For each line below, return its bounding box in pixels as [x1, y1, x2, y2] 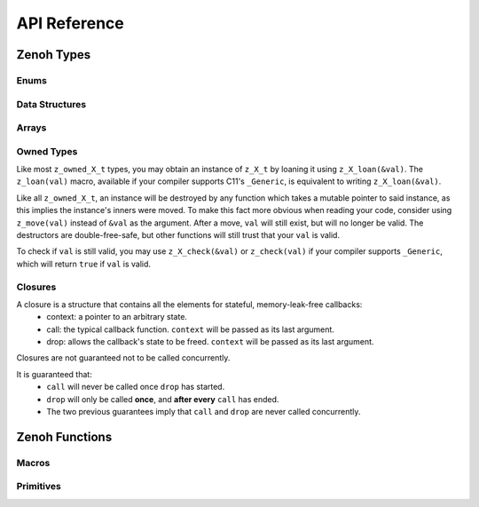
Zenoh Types [16, 47, 91, 62]
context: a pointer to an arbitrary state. [46, 312, 188, 322]
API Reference [16, 13, 124, 33]
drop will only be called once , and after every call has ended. [46, 393, 279, 404]
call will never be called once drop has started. [46, 382, 225, 392]
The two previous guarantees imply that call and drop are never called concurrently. [46, 407, 361, 416]
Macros [16, 456, 51, 469]
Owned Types [16, 145, 78, 157]
